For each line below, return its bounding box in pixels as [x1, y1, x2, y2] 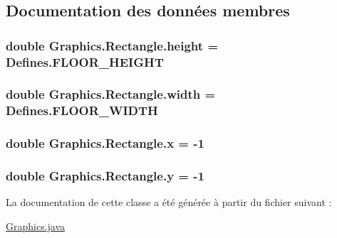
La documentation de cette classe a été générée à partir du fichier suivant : [6, 195, 332, 210]
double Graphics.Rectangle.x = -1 [6, 134, 204, 152]
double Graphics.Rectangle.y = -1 [6, 167, 204, 185]
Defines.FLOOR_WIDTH [6, 102, 158, 119]
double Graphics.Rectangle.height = [6, 36, 219, 54]
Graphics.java [6, 218, 66, 233]
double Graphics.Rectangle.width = [6, 85, 216, 103]
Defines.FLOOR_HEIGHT [6, 53, 164, 70]
